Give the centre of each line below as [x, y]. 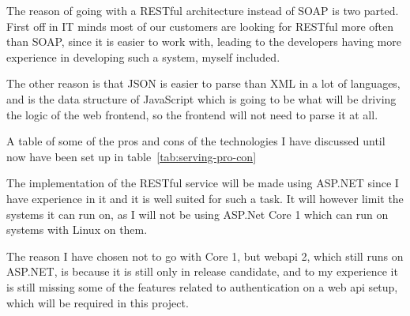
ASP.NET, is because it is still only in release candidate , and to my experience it [202, 271]
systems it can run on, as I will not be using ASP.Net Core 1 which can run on [197, 214]
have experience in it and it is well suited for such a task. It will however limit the [205, 198]
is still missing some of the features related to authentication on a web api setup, [202, 286]
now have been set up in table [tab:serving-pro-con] [132, 156]
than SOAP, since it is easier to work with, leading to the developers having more [204, 41]
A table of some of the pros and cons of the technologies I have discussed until [196, 141]
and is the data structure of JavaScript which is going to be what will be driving [201, 98]
